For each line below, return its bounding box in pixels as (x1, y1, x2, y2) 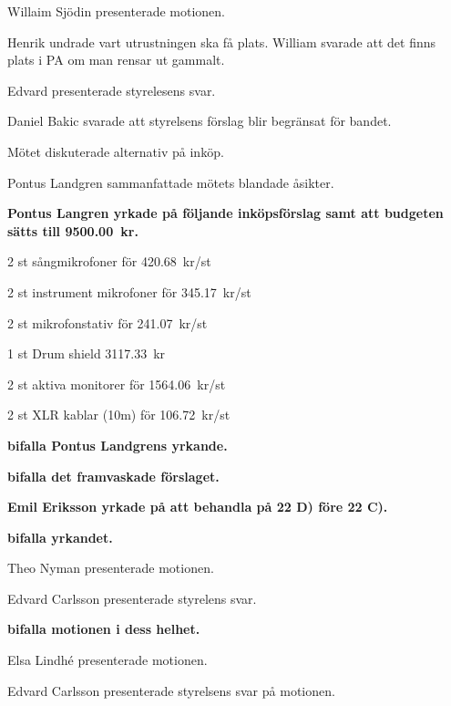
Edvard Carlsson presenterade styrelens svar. (7, 588, 257, 607)
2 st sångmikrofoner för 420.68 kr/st (7, 252, 211, 271)
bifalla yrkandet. (7, 527, 113, 546)
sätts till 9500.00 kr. (7, 221, 138, 240)
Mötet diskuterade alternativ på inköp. (7, 141, 224, 161)
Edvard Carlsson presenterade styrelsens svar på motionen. (7, 680, 335, 700)
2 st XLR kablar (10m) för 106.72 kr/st (7, 405, 231, 424)
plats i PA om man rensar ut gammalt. (7, 50, 225, 69)
